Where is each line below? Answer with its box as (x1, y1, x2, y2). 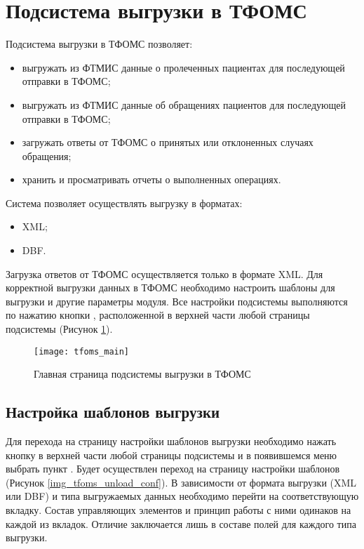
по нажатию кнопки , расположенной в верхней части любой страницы (6, 307, 310, 322)
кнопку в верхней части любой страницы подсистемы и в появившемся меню (6, 447, 337, 462)
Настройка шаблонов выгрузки (6, 401, 220, 423)
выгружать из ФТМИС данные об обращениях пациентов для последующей (22, 97, 346, 112)
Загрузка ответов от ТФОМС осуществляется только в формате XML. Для (6, 266, 323, 281)
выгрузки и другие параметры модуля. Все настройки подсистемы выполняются (6, 293, 348, 308)
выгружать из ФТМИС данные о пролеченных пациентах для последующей (22, 60, 345, 74)
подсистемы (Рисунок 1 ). (6, 322, 113, 336)
